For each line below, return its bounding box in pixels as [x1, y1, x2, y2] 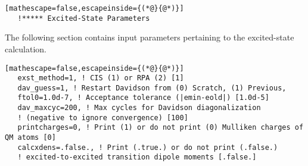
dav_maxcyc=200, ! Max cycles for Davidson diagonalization [17, 104, 261, 112]
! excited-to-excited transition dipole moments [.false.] [17, 153, 257, 162]
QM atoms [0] [5, 133, 56, 142]
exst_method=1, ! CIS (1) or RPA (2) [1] [17, 74, 184, 83]
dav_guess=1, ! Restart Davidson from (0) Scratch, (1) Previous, [17, 83, 287, 92]
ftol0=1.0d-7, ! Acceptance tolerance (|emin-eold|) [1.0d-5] [17, 93, 269, 102]
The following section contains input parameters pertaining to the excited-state [5, 31, 294, 43]
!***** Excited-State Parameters [17, 14, 150, 23]
